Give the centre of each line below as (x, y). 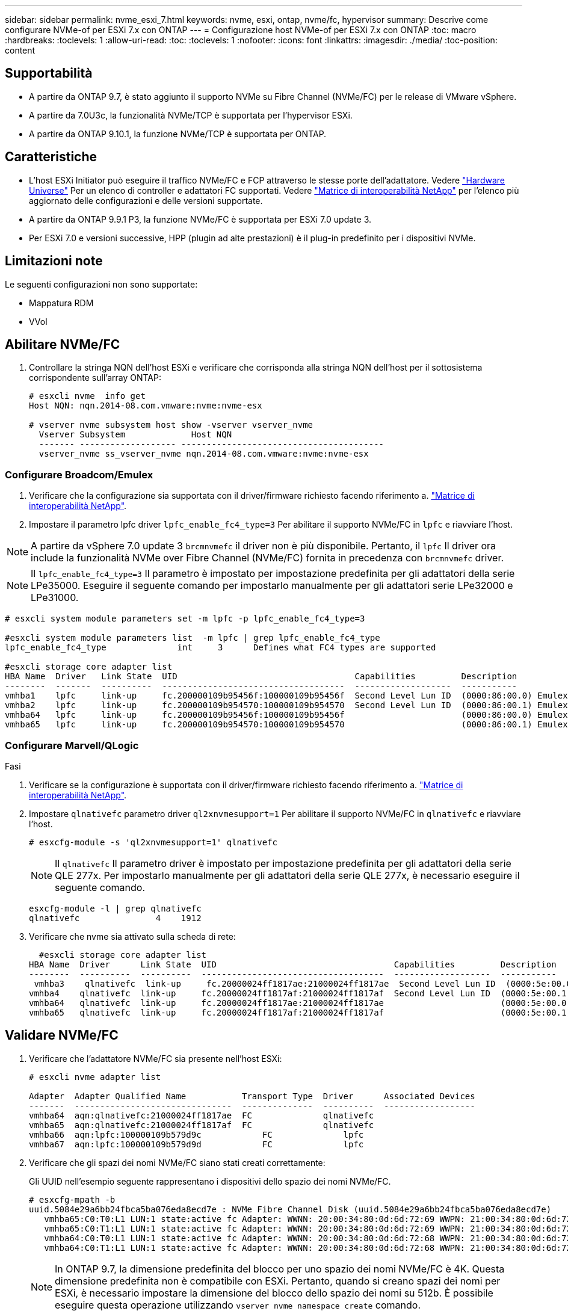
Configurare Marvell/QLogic (72, 745)
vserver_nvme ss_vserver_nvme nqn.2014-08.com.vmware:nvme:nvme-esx (204, 454)
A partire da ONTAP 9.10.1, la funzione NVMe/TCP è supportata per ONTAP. (178, 134)
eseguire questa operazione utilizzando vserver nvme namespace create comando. (238, 1305)
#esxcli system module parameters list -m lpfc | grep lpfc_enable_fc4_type (193, 638)
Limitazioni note (54, 261)
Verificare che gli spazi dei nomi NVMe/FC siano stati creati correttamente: (177, 1162)
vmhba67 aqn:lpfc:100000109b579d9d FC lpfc (196, 1144)
